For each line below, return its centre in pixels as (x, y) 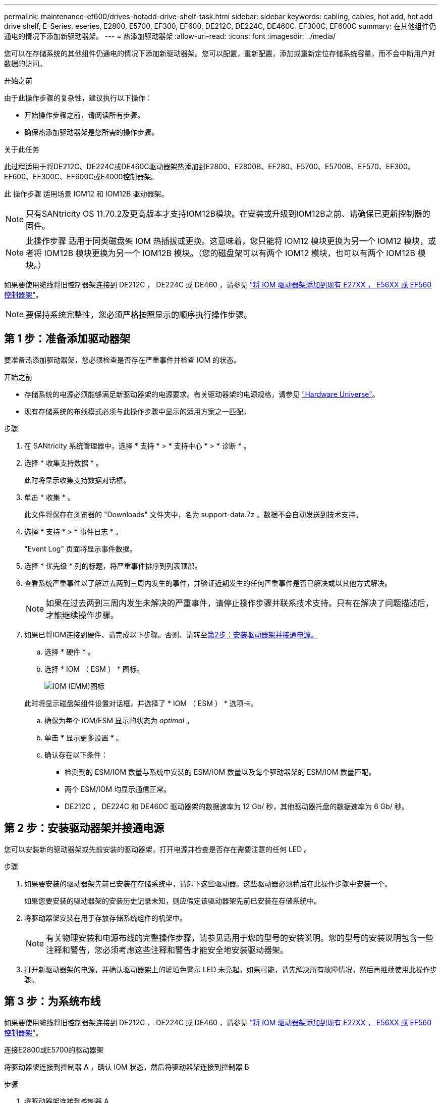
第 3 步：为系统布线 (52, 1001)
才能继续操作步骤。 (82, 615)
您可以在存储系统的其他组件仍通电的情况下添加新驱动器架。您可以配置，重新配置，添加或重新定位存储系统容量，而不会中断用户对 (219, 53)
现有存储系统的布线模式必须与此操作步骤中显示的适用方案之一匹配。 (137, 411)
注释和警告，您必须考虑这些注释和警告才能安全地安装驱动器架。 (167, 950)
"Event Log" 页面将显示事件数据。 (80, 548)
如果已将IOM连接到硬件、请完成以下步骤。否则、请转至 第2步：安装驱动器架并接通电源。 (171, 634)
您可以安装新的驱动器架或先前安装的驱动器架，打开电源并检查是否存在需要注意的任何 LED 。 (158, 849)
